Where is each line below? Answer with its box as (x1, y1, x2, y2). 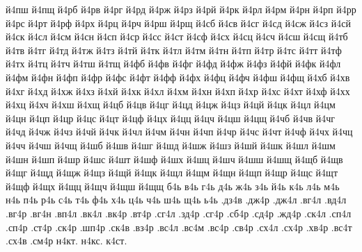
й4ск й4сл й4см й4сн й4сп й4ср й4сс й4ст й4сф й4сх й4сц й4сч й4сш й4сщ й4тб (6, 29, 348, 44)
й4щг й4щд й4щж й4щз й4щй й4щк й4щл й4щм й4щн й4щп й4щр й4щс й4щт (6, 165, 338, 180)
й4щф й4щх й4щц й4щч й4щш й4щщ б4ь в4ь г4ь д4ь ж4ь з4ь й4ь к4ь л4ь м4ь (6, 178, 340, 193)
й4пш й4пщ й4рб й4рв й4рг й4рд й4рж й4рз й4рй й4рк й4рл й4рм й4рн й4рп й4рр (6, 2, 356, 16)
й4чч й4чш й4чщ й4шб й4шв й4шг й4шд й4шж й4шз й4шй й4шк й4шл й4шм (6, 137, 336, 152)
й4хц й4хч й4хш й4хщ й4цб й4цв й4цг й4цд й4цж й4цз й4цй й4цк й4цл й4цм (6, 97, 336, 112)
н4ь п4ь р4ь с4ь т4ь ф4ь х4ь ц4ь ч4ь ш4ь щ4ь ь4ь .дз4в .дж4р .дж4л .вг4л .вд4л (6, 192, 347, 207)
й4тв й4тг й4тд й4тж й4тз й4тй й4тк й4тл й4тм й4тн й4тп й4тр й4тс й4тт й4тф (6, 42, 342, 57)
